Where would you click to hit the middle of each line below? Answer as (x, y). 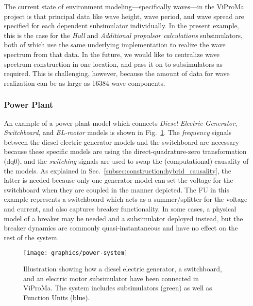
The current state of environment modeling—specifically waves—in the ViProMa (124, 6)
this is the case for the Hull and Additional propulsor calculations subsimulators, (123, 35)
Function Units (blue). (57, 297)
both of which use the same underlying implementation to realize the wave (115, 45)
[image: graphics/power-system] (76, 253)
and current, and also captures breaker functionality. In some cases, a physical (120, 208)
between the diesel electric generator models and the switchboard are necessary (122, 142)
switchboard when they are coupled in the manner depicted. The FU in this (117, 189)
